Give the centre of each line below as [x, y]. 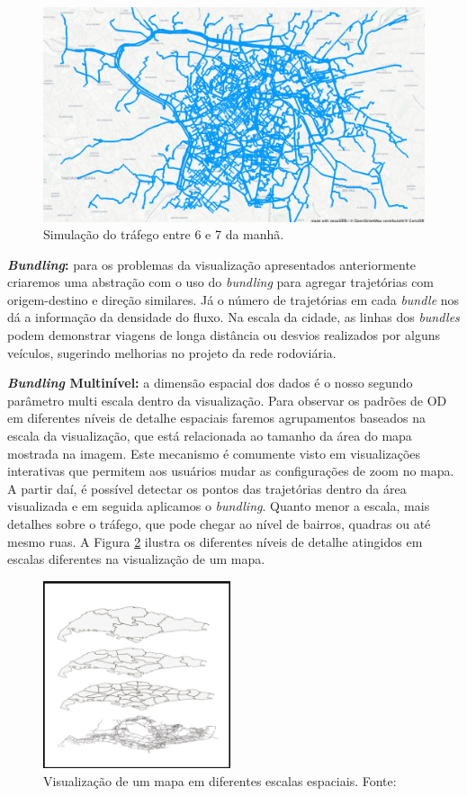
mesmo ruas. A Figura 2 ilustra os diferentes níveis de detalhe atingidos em [215, 541]
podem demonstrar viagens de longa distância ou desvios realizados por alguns [224, 335]
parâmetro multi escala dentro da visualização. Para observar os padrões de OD [227, 400]
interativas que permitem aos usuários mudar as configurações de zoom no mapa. [231, 471]
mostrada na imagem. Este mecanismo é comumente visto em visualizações [214, 453]
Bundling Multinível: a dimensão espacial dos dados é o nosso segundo [210, 383]
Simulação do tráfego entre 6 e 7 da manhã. [164, 234]
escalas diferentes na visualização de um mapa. [136, 559]
